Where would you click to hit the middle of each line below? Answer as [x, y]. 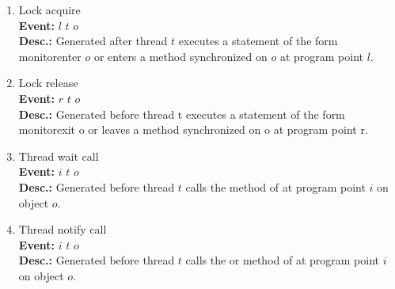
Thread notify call [63, 229]
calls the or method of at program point [283, 260]
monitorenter [50, 56]
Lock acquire [49, 10]
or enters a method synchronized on [180, 56]
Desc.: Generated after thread [93, 41]
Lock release [48, 83]
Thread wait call [59, 156]
